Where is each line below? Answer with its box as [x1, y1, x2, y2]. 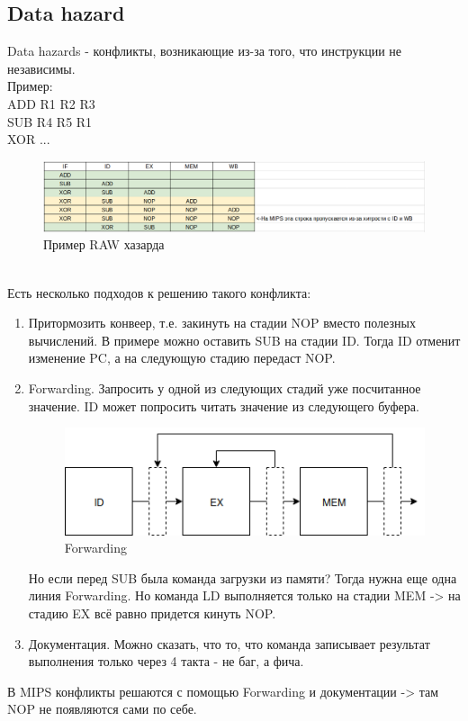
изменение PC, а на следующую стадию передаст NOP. [28, 348, 336, 367]
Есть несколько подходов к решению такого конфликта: [7, 283, 311, 302]
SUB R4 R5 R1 [7, 112, 93, 131]
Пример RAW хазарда [43, 235, 165, 254]
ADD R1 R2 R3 [7, 94, 95, 113]
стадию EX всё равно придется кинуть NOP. [28, 603, 276, 622]
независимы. [7, 59, 76, 77]
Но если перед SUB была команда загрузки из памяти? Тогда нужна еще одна [28, 568, 457, 587]
